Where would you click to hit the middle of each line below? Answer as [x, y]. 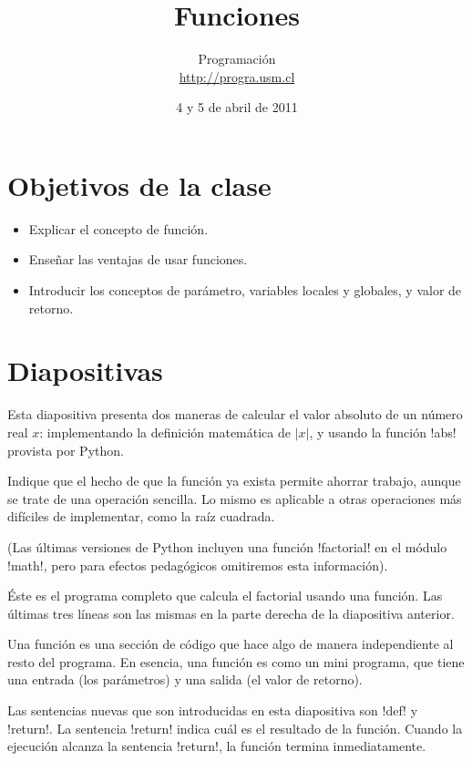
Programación [237, 59]
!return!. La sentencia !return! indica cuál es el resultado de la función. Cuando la [235, 728]
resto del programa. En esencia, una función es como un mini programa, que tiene [236, 661]
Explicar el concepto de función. [118, 228]
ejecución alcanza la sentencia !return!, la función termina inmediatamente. [217, 746]
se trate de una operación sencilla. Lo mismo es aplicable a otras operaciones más [235, 498]
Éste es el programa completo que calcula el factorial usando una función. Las [225, 596]
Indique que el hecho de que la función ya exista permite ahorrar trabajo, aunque [234, 481]
